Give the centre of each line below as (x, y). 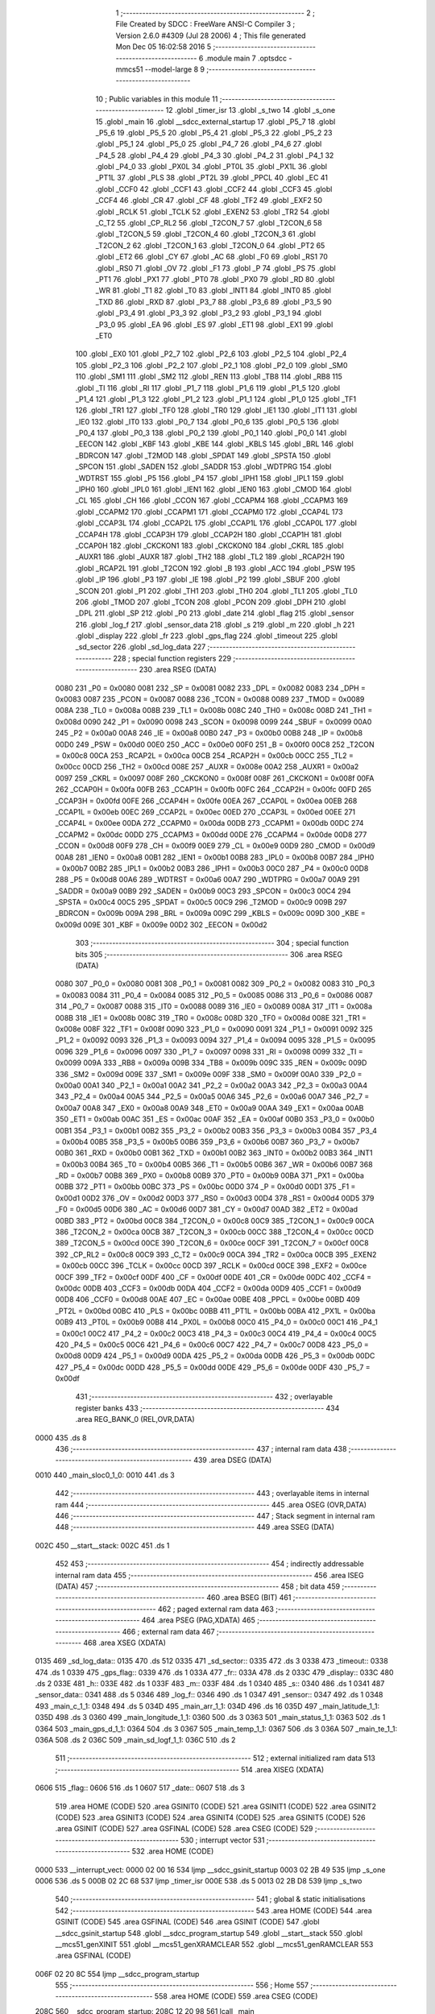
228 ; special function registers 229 (172, 658)
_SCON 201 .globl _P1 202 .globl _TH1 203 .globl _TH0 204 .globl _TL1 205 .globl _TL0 (216, 591)
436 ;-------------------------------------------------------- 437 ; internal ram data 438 (201, 1449)
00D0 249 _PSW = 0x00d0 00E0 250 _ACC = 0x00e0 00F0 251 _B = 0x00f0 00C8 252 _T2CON (215, 744)
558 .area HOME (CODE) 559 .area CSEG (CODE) (236, 1996)
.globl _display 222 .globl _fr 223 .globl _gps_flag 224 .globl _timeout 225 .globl (207, 636)
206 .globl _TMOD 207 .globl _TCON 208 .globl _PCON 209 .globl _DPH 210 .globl (211, 602)
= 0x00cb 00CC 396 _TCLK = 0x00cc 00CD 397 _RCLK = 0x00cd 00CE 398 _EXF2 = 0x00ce (211, 1266)
